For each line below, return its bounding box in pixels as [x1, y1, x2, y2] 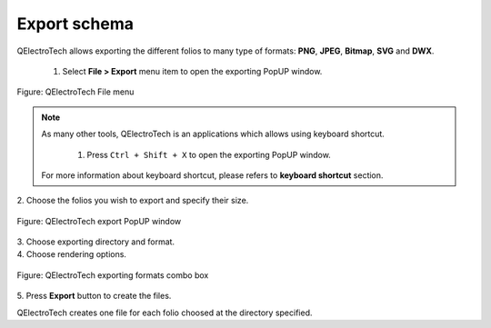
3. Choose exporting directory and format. [16, 236, 175, 247]
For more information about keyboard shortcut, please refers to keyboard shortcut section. [41, 169, 384, 181]
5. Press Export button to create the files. [16, 291, 172, 302]
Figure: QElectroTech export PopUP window [16, 215, 182, 226]
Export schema [16, 14, 134, 34]
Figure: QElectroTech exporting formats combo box [16, 269, 209, 281]
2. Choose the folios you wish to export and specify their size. [16, 195, 249, 206]
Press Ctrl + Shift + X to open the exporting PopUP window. [86, 149, 331, 160]
